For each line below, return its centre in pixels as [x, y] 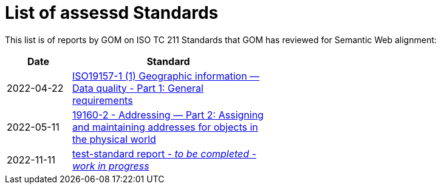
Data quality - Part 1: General [138, 88]
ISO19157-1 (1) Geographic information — [166, 76]
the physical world [114, 139]
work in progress [111, 166]
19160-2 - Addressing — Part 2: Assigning [168, 115]
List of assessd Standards [112, 13]
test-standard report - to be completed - [164, 153]
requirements [103, 100]
